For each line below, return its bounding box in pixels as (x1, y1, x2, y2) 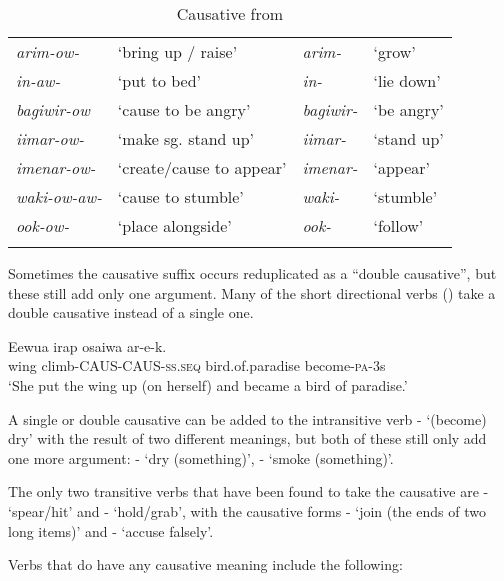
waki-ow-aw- (16, 185, 102, 208)
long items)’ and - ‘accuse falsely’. (8, 520, 214, 541)
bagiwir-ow (16, 98, 90, 121)
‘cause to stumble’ (117, 185, 244, 208)
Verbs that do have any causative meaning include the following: (8, 554, 403, 575)
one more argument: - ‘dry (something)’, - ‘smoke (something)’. (8, 447, 394, 468)
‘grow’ (373, 40, 416, 63)
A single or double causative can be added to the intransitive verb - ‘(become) (8, 408, 487, 429)
